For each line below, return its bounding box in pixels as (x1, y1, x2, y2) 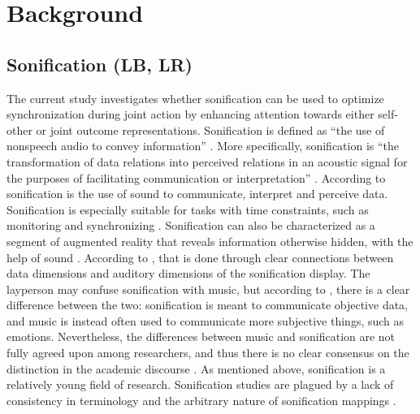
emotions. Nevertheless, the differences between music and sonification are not (6, 328, 396, 345)
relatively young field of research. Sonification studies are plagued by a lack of (6, 376, 394, 393)
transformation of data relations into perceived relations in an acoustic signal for (6, 153, 408, 170)
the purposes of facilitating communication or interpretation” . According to (6, 169, 386, 186)
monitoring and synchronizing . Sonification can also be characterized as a (6, 217, 375, 234)
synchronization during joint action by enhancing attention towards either (6, 106, 375, 123)
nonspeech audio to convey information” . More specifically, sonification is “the (6, 137, 400, 154)
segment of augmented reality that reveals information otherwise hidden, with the (6, 232, 414, 249)
